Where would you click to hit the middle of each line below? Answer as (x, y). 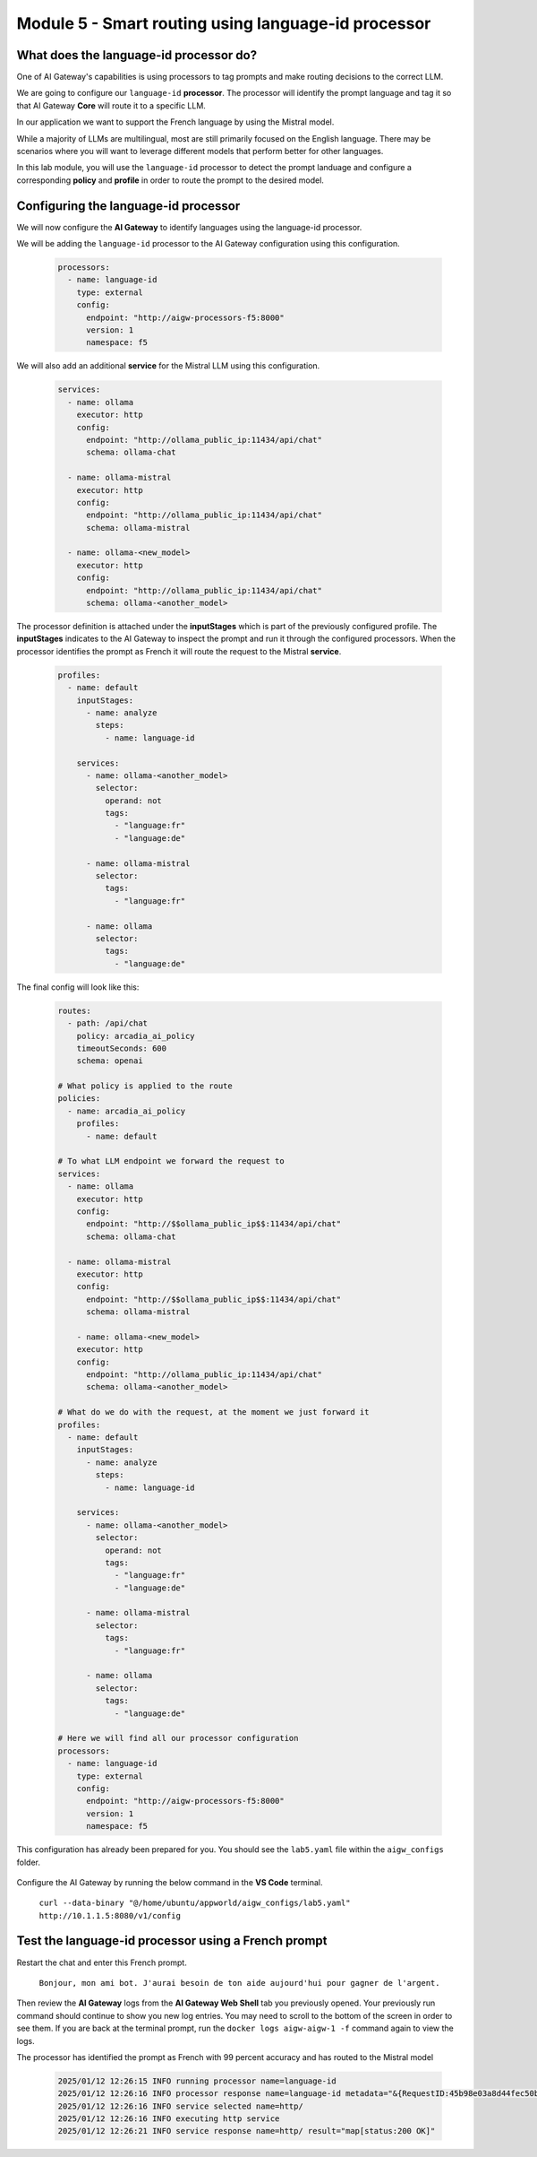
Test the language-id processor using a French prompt (172, 1941)
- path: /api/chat (107, 1023)
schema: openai (110, 1061)
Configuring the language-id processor (128, 206)
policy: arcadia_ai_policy (136, 1036)
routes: (74, 1010)
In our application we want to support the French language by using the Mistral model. (175, 122)
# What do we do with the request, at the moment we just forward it (213, 1412)
